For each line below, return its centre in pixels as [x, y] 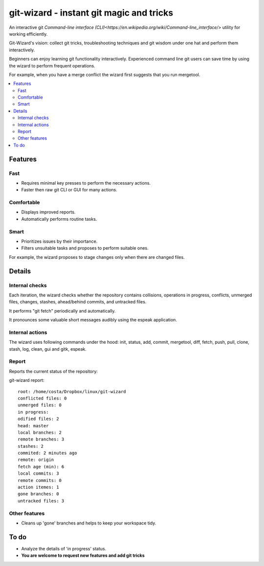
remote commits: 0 [40, 480]
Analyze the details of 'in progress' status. [64, 548]
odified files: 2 [38, 419]
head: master [33, 426]
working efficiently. [28, 34]
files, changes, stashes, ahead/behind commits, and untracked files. [78, 302]
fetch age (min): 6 [41, 467]
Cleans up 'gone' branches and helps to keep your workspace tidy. [89, 523]
